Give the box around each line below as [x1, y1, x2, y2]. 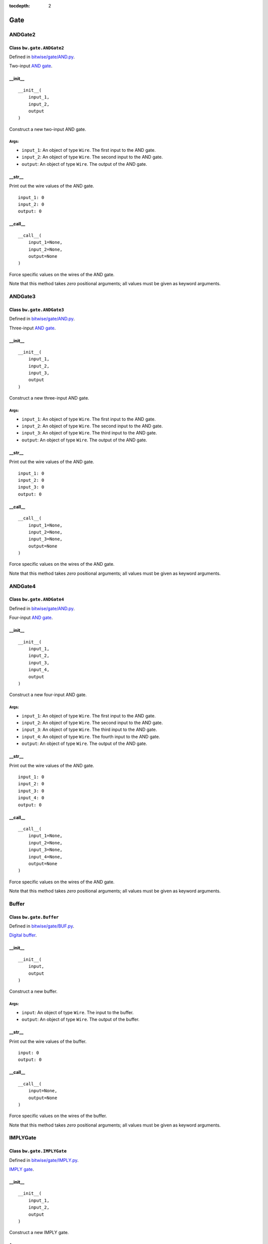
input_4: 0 [18, 795, 45, 801]
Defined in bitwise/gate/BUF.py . [9, 923, 74, 929]
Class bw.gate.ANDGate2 [9, 45, 65, 51]
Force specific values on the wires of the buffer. [9, 1113, 107, 1119]
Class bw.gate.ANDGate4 [9, 596, 65, 602]
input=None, [28, 1088, 58, 1094]
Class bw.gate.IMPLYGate [9, 1148, 67, 1154]
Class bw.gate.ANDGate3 [9, 307, 65, 312]
